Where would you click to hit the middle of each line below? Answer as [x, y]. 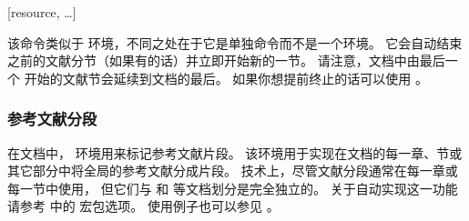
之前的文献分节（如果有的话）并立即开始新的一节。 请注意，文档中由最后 [226, 60]
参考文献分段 [52, 119]
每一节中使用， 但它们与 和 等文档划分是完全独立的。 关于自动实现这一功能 [233, 188]
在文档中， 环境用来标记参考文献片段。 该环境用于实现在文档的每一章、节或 [235, 152]
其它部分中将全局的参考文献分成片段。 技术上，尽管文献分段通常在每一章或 [233, 171]
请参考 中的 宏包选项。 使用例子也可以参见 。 [143, 206]
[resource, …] [42, 12]
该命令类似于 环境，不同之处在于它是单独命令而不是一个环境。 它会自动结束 [235, 42]
